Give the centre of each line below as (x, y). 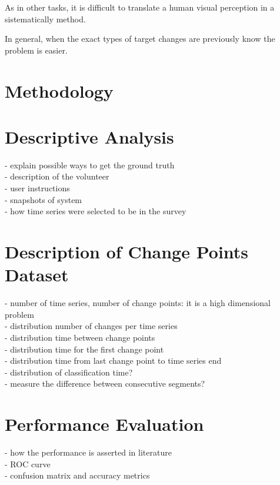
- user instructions (37, 188)
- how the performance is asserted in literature (88, 452)
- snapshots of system (44, 199)
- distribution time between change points (80, 337)
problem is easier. (36, 50)
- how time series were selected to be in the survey (96, 211)
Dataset (37, 275)
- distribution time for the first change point (84, 349)
